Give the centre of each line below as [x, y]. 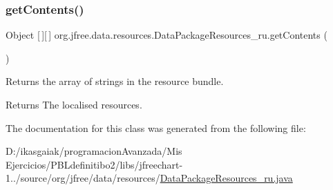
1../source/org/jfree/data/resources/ [83, 178]
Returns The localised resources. [74, 104]
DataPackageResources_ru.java [226, 178]
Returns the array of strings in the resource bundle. [115, 81]
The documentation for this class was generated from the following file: [156, 127]
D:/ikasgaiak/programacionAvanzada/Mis [94, 151]
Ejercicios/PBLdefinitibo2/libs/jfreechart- [94, 164]
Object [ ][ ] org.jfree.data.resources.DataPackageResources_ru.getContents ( [166, 35]
